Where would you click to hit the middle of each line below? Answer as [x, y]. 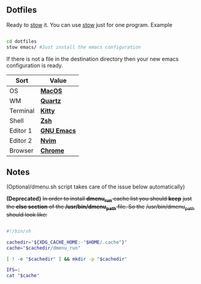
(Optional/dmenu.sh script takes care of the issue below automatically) [96, 187]
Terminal [22, 111]
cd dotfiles [21, 41]
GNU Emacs [58, 130]
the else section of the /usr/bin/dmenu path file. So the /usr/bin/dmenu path [100, 207]
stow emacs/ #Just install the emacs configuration [74, 47]
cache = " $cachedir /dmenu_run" [44, 248]
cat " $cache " [23, 276]
